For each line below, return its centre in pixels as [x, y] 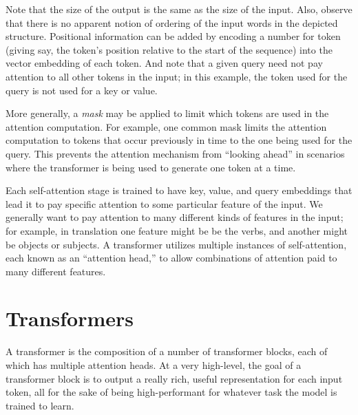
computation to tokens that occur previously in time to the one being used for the [179, 140]
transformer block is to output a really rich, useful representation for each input [174, 378]
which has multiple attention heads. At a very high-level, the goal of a [154, 365]
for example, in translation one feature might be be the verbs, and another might [177, 230]
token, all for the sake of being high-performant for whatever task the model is [171, 392]
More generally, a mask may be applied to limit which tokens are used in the [167, 113]
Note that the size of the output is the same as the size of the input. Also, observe [179, 9]
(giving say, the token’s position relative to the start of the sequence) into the [169, 49]
